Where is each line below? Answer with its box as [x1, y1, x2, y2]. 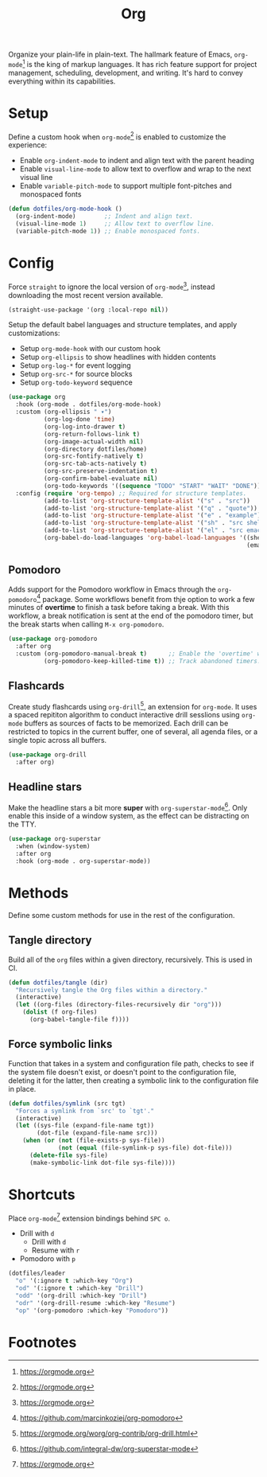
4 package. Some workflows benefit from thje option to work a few [37, 592, 255, 604]
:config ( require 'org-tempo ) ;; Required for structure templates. [15, 489, 247, 498]
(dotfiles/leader [8, 1269, 66, 1278]
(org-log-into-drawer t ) [43, 423, 126, 431]
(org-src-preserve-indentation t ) [43, 467, 158, 475]
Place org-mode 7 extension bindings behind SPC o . [8, 1212, 171, 1223]
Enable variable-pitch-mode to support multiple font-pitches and [19, 181, 232, 191]
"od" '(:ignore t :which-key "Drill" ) [15, 1284, 145, 1292]
